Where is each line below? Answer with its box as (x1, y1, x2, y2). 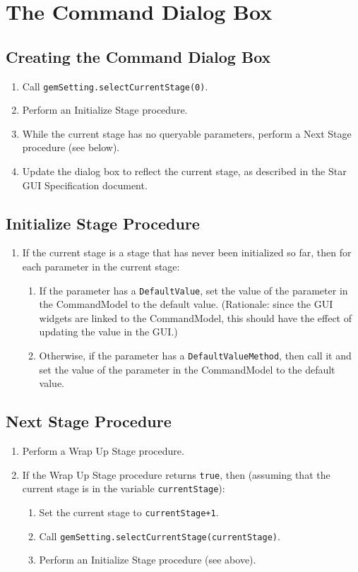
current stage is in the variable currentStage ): (22, 481, 225, 496)
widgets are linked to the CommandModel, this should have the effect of (39, 310, 352, 325)
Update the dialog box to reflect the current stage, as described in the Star (22, 164, 347, 179)
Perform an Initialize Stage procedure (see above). (39, 552, 256, 567)
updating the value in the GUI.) (39, 324, 178, 339)
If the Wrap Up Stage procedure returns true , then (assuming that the (22, 467, 330, 482)
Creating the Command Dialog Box (6, 45, 271, 67)
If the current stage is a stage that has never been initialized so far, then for (22, 245, 352, 260)
